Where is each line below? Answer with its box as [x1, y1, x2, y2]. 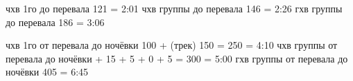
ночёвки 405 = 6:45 [6, 65, 89, 79]
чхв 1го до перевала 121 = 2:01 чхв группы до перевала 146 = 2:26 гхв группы [6, 1, 343, 15]
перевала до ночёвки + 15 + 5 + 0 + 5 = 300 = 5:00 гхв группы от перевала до [6, 51, 348, 65]
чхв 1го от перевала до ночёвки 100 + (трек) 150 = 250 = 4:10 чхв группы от [6, 38, 338, 52]
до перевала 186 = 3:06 [6, 14, 105, 29]
